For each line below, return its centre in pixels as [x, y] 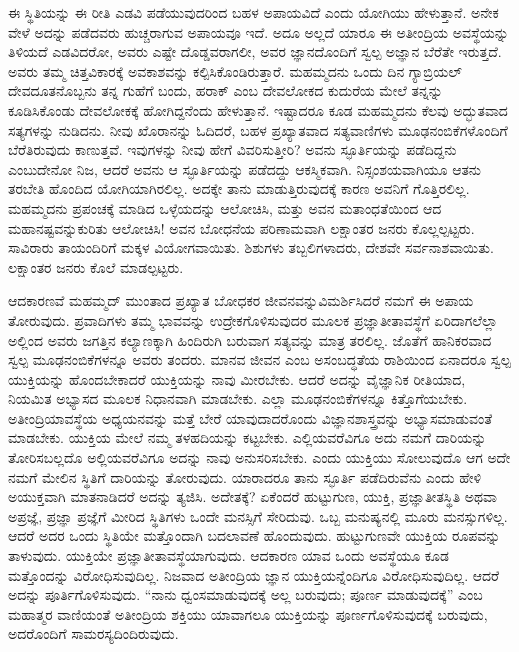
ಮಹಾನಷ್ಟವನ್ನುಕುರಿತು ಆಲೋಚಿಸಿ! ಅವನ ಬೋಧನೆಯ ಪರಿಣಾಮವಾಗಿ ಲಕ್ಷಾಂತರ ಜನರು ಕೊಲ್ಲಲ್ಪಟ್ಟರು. [241, 227]
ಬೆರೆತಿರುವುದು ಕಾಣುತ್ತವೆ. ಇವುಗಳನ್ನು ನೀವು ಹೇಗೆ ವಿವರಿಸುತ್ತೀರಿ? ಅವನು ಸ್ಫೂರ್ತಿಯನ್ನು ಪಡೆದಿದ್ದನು [232, 149]
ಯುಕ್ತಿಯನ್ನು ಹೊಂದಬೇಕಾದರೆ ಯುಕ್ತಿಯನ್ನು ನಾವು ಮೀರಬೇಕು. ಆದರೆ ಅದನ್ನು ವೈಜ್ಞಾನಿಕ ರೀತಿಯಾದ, [237, 378]
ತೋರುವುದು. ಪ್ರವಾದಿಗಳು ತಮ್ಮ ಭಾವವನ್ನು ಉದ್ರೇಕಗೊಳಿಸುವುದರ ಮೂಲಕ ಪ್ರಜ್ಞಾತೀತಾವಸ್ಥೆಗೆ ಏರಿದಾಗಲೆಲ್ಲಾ [253, 319]
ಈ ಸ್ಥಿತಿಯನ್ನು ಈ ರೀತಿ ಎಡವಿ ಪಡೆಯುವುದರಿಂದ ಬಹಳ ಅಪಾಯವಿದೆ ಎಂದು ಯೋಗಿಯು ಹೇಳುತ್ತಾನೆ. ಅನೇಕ [253, 12]
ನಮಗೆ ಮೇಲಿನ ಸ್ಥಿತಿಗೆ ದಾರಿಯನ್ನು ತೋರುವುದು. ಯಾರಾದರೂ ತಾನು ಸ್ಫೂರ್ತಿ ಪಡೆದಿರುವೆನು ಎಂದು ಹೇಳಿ [245, 476]
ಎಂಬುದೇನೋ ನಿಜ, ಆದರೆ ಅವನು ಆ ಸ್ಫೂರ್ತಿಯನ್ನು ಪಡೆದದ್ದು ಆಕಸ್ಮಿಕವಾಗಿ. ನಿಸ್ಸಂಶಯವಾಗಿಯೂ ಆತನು [245, 168]
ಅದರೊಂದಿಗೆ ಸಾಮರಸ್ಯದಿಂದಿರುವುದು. [93, 633]
